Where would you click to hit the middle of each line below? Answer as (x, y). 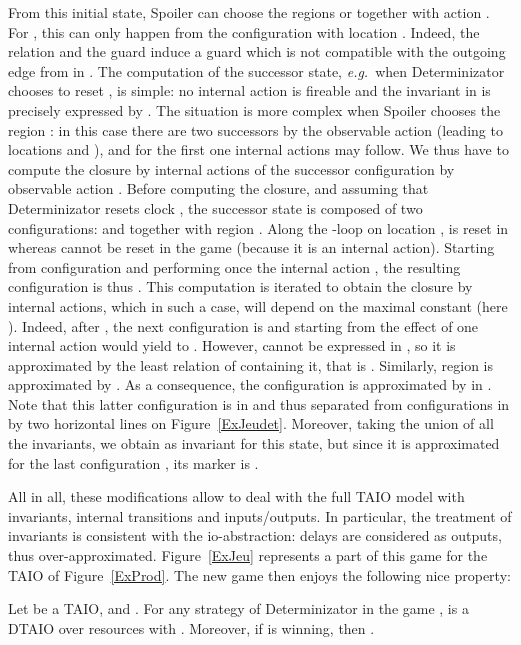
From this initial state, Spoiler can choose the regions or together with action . (249, 12)
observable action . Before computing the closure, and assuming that (218, 188)
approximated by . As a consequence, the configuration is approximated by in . (250, 384)
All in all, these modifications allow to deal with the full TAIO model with (236, 496)
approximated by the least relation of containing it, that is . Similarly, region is (250, 364)
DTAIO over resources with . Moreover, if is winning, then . (191, 627)
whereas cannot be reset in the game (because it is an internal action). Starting (251, 247)
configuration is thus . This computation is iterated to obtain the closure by (240, 286)
